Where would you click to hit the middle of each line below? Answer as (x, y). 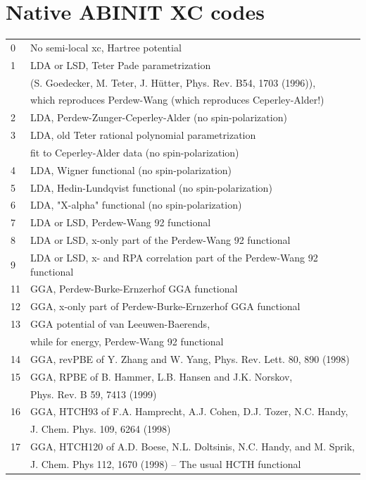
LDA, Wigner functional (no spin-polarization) (131, 170)
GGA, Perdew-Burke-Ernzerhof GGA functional (134, 289)
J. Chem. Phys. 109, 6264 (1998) (101, 429)
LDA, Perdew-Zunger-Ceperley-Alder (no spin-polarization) (159, 117)
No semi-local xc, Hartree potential (106, 47)
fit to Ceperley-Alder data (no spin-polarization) (135, 152)
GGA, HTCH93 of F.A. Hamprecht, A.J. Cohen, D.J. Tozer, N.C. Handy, (189, 411)
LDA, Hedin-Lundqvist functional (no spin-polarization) (151, 187)
